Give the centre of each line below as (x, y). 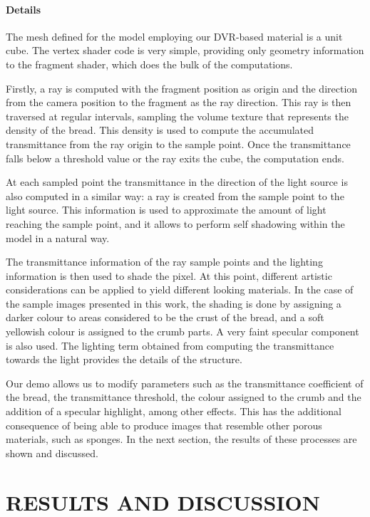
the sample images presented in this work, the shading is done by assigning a (174, 303)
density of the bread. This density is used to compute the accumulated (160, 130)
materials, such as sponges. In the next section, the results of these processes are (181, 439)
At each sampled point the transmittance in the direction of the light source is (177, 182)
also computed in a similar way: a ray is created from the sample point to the (175, 195)
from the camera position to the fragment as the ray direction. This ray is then (179, 102)
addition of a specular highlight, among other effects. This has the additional (174, 411)
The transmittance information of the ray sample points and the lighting (164, 262)
